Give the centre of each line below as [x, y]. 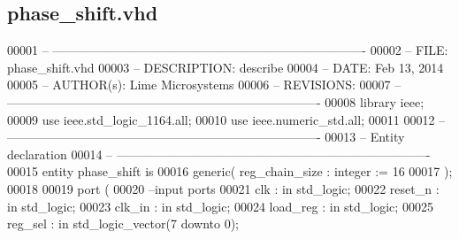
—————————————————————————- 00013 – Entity [206, 137]
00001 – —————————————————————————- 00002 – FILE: [228, 50]
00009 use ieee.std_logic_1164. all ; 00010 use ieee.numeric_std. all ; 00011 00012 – [226, 119]
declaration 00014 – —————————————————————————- [219, 154]
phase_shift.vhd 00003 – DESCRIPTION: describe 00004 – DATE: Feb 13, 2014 [226, 67]
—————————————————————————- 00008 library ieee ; [216, 101]
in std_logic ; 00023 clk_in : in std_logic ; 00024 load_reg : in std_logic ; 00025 [220, 206]
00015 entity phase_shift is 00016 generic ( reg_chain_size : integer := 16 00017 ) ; [230, 171]
